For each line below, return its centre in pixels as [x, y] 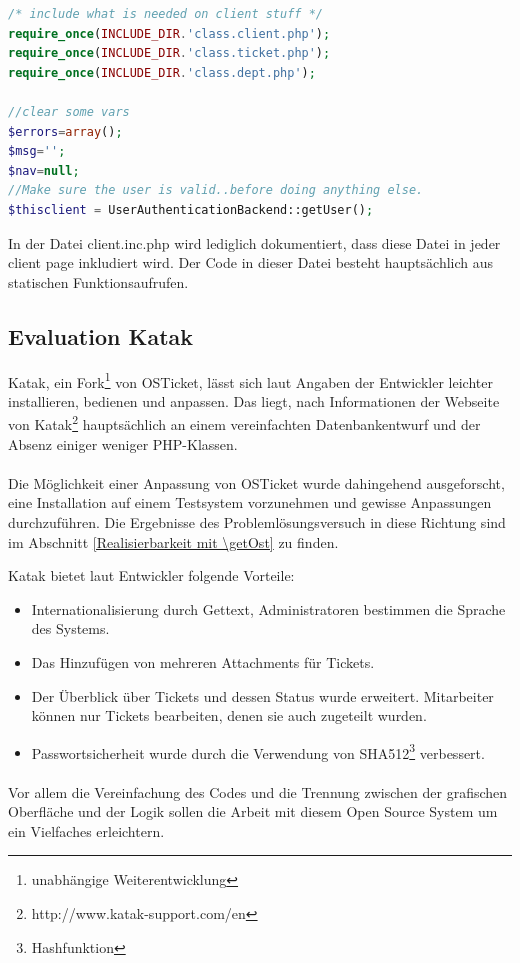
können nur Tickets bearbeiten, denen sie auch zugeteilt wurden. [229, 715]
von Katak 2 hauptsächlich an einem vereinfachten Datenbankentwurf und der [244, 423]
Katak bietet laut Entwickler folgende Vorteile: [151, 575]
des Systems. [70, 628]
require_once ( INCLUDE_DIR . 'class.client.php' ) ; [169, 33]
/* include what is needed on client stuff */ [165, 14]
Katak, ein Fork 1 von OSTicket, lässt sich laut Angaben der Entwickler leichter [250, 380]
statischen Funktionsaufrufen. [98, 281]
